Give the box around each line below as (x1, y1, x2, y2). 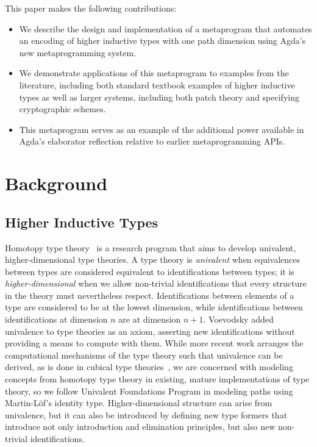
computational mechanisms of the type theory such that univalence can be (5, 348, 283, 361)
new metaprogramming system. (19, 46, 136, 59)
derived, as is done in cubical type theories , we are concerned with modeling (5, 360, 293, 373)
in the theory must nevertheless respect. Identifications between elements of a (5, 288, 294, 301)
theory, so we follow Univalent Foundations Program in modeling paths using (5, 384, 293, 397)
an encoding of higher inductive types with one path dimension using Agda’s (19, 34, 306, 47)
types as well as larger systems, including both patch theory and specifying (19, 90, 299, 103)
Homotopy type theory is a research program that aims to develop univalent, (5, 241, 296, 254)
